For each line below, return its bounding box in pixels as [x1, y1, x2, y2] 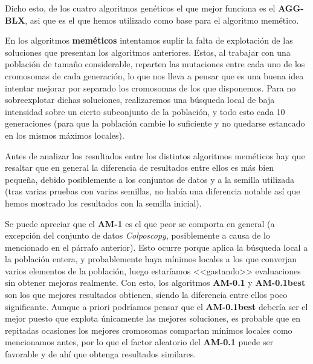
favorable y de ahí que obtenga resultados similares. [5, 348, 196, 360]
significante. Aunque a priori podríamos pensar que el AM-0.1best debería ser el [5, 300, 308, 313]
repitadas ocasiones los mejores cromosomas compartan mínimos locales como [5, 323, 292, 336]
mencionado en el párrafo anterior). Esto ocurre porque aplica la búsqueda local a [5, 240, 308, 253]
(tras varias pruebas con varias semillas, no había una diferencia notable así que [5, 185, 300, 197]
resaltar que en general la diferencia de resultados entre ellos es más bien [5, 161, 274, 174]
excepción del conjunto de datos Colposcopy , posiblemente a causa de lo [5, 229, 270, 242]
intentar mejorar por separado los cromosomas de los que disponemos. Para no [5, 81, 296, 94]
